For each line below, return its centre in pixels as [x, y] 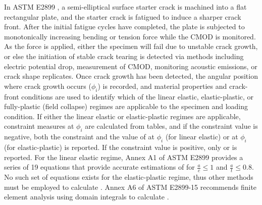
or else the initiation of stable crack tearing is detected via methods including [124, 56]
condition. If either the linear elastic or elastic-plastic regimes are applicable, [122, 116]
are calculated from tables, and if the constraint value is [171, 126]
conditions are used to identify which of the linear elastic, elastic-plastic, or [138, 96]
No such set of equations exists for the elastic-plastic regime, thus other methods [129, 176]
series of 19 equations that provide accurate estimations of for [99, 167]
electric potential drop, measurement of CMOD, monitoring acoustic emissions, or [131, 66]
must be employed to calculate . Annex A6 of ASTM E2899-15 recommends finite [130, 187]
